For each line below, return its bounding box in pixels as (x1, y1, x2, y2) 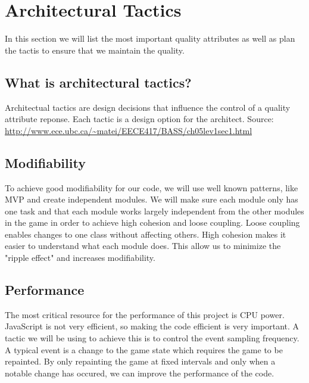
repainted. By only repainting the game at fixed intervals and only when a (5, 355, 276, 368)
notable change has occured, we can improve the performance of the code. (5, 366, 274, 379)
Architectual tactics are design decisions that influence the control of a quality (5, 101, 291, 113)
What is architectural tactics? (5, 73, 192, 91)
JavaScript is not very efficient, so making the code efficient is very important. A (5, 320, 299, 332)
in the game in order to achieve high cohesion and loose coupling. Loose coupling (5, 216, 300, 229)
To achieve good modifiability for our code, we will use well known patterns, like (5, 181, 298, 194)
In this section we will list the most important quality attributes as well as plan (5, 32, 295, 45)
